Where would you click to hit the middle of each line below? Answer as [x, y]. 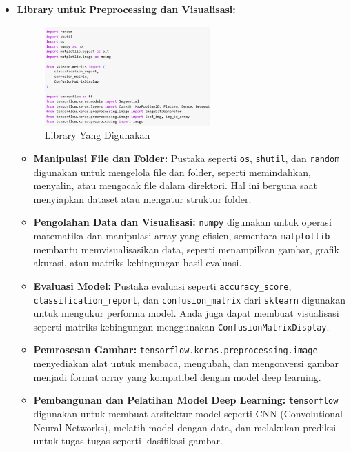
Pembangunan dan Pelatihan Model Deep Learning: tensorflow [186, 400]
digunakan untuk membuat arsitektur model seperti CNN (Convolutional [188, 413]
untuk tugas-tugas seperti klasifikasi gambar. [128, 441]
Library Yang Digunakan [97, 135]
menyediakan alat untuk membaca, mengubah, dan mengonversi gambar [186, 363]
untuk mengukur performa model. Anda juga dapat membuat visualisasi [186, 313]
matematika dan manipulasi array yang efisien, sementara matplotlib [182, 236]
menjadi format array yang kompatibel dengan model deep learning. [177, 376]
